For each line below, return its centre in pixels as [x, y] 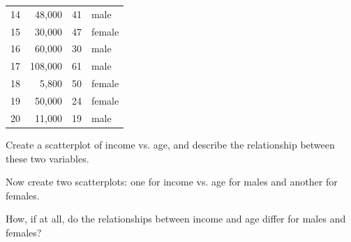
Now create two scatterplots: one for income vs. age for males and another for [172, 182]
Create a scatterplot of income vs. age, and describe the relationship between [170, 144]
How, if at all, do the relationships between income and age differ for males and [176, 219]
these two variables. [47, 158]
